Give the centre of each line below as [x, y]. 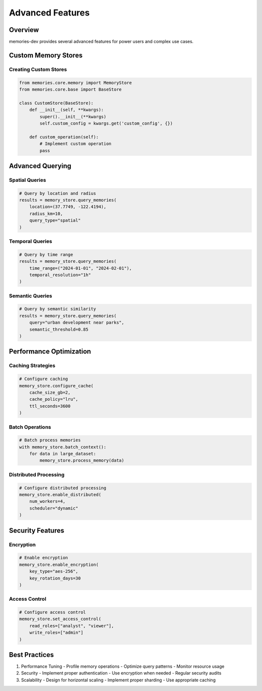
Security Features [37, 530]
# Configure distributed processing [63, 488]
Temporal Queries [31, 241]
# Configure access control [52, 612]
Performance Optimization [50, 352]
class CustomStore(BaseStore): [57, 103]
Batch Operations [30, 427]
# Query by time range [46, 254]
